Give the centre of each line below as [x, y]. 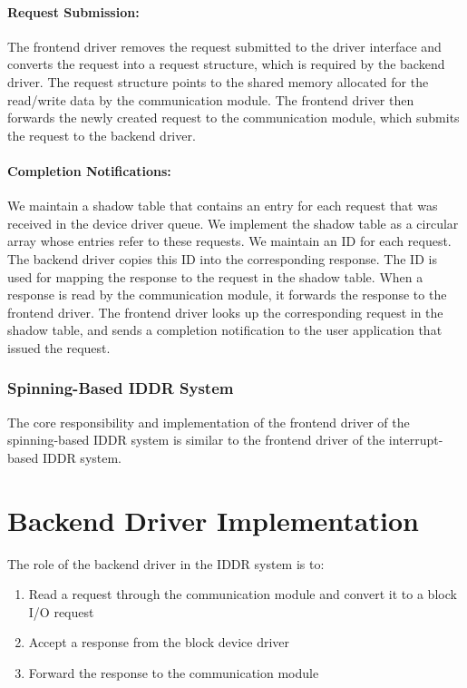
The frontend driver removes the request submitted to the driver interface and [224, 46]
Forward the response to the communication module [174, 673]
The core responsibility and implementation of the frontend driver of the [209, 422]
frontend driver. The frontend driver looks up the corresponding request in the [225, 312]
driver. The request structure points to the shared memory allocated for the [218, 81]
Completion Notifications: [89, 170]
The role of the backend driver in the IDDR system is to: [166, 563]
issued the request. [59, 347]
